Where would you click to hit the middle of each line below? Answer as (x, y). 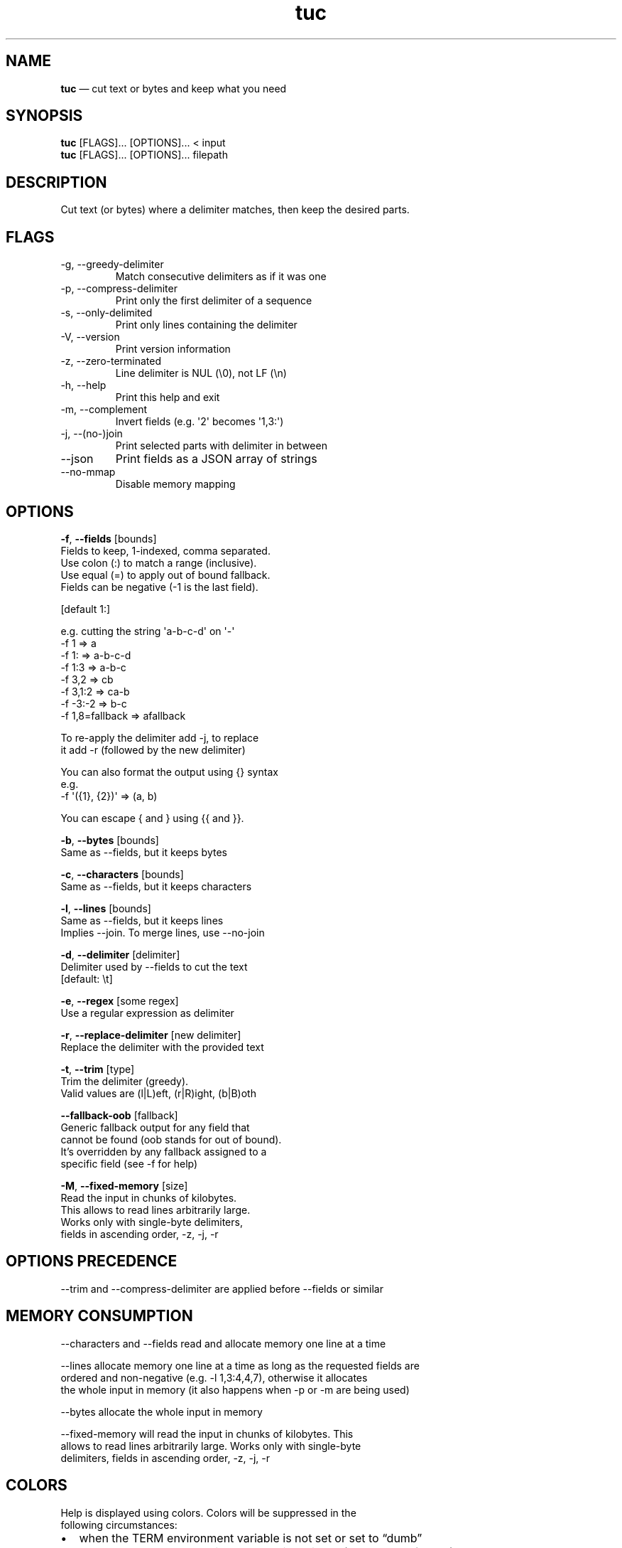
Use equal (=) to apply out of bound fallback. (165, 575)
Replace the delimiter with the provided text (162, 1047)
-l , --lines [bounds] (106, 908)
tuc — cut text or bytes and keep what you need (174, 88)
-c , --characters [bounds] (122, 874)
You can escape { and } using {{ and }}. (152, 818)
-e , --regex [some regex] (120, 1000)
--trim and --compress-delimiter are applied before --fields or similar (222, 1288)
